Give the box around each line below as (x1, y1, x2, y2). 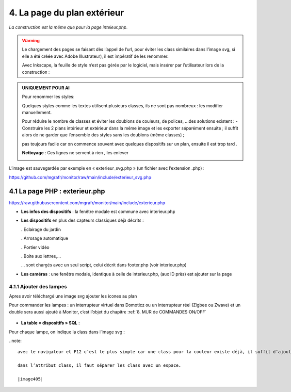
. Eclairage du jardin (21, 226, 61, 232)
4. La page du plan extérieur (9, 7, 124, 18)
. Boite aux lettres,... (21, 253, 61, 259)
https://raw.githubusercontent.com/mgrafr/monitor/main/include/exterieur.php (9, 199, 165, 206)
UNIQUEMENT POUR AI (22, 85, 70, 91)
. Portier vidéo (21, 244, 49, 250)
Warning (22, 37, 40, 43)
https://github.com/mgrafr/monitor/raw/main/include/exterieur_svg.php (9, 174, 151, 180)
